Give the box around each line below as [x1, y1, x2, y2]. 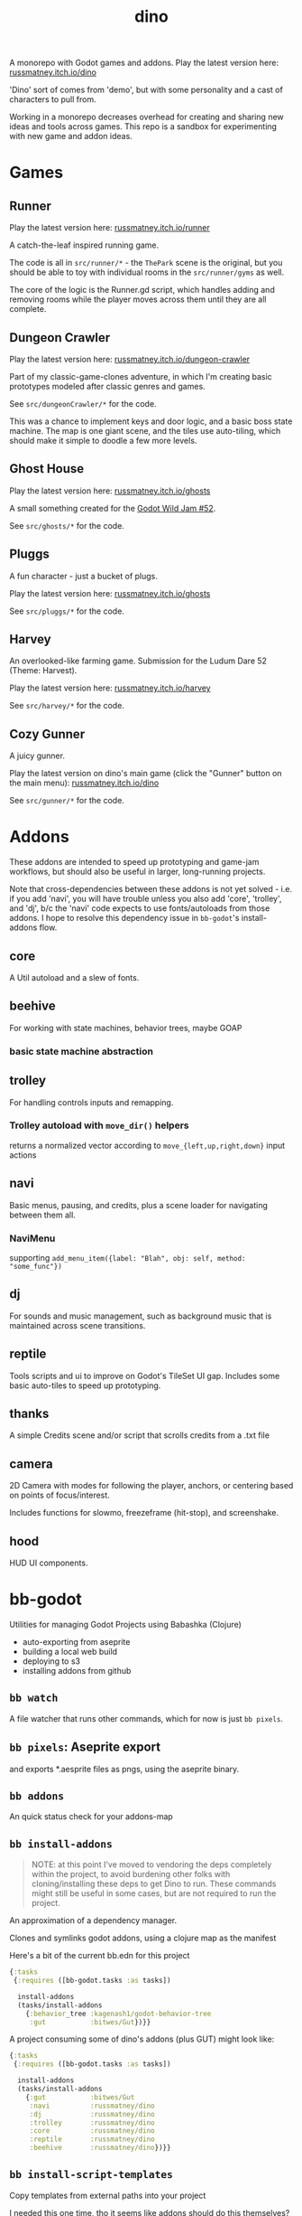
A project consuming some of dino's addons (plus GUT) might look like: [9, 2033, 275, 2044]
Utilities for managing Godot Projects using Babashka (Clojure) [9, 1619, 242, 1629]
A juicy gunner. [9, 750, 66, 761]
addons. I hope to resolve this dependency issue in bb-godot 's [9, 913, 240, 924]
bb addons [9, 1789, 65, 1802]
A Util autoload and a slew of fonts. [9, 972, 140, 982]
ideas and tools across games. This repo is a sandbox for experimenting [9, 121, 278, 132]
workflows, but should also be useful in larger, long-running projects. [9, 866, 266, 878]
